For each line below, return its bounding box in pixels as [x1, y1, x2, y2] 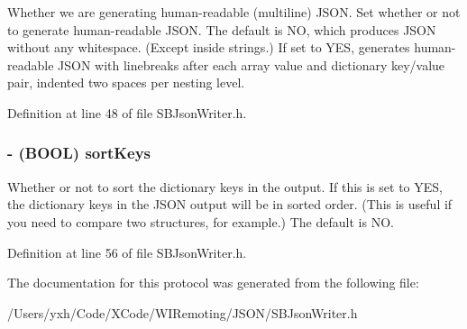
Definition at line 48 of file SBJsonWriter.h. [7, 103, 247, 122]
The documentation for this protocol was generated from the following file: [7, 273, 419, 292]
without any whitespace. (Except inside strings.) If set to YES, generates [7, 38, 410, 57]
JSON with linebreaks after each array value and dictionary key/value [58, 55, 445, 74]
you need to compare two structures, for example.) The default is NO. [7, 212, 394, 231]
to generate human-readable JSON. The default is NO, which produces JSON [7, 20, 436, 39]
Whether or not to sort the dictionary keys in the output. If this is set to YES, [7, 177, 443, 196]
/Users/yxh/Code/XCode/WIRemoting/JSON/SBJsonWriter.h [7, 303, 358, 322]
